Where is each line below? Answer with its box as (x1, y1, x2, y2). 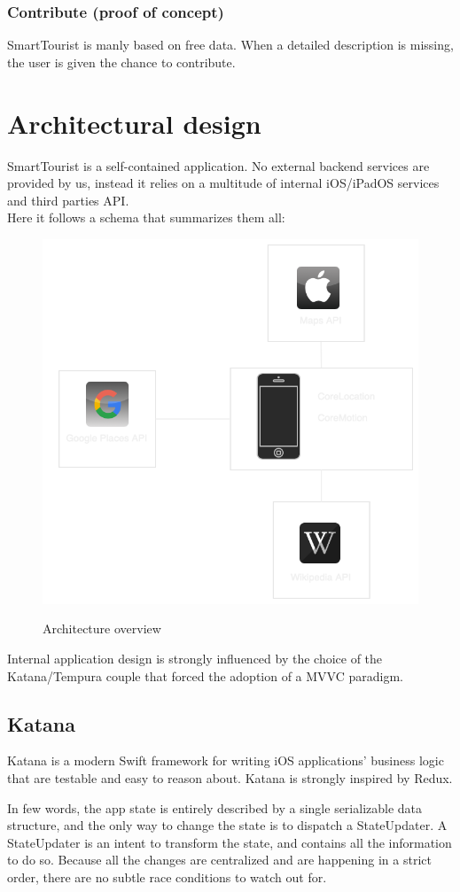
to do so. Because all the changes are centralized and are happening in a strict (7, 850, 432, 869)
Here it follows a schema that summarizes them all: (7, 208, 285, 227)
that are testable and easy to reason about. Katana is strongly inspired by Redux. (7, 768, 453, 787)
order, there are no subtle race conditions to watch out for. (7, 867, 327, 886)
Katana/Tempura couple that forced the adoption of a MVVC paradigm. (7, 666, 403, 685)
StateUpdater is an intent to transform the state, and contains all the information (7, 833, 452, 851)
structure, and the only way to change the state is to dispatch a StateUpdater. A (7, 816, 448, 834)
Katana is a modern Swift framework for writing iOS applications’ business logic (7, 751, 444, 770)
